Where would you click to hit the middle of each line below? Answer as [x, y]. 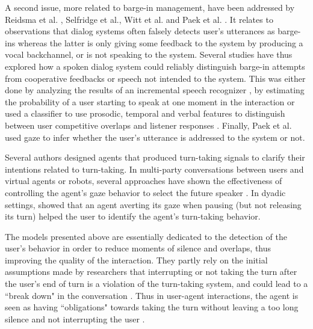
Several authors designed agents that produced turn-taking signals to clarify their [155, 157]
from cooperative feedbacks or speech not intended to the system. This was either [155, 78]
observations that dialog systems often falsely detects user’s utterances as [140, 31]
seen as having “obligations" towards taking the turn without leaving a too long [152, 307]
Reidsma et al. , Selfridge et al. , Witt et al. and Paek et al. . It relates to [139, 19]
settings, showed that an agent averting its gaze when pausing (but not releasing [153, 204]
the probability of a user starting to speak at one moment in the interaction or [150, 101]
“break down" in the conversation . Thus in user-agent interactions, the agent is [152, 295]
